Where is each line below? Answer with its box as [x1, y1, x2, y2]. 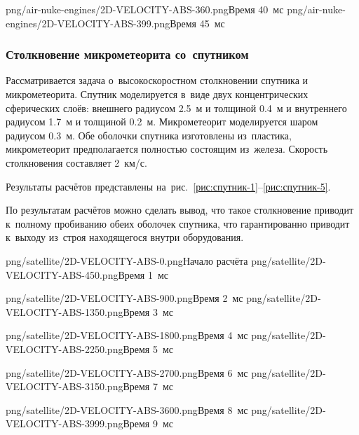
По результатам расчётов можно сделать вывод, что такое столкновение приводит [6, 202, 354, 217]
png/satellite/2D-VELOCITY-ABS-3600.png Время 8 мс [6, 402, 248, 417]
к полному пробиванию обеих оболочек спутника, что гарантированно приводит [6, 216, 350, 230]
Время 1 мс [118, 267, 169, 282]
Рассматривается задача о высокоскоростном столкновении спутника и [6, 73, 309, 88]
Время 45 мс [170, 15, 225, 30]
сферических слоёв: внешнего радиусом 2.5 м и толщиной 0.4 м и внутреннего [6, 100, 347, 115]
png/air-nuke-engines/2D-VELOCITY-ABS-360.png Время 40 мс [6, 2, 284, 16]
